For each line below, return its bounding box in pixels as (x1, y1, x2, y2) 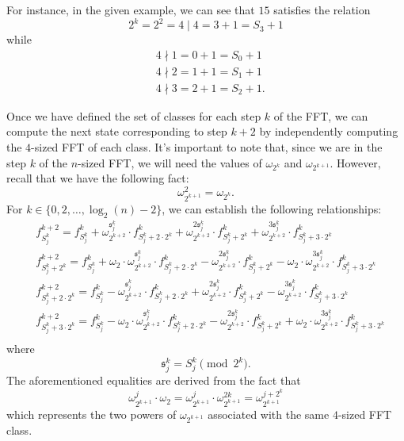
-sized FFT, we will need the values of (78, 154, 262, 171)
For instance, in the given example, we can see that (6, 2, 255, 17)
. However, (330, 154, 381, 171)
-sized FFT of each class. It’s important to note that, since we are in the (31, 138, 383, 155)
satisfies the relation (273, 2, 371, 17)
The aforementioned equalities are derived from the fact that (6, 372, 301, 389)
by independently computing (259, 123, 398, 140)
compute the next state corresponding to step (6, 123, 227, 140)
